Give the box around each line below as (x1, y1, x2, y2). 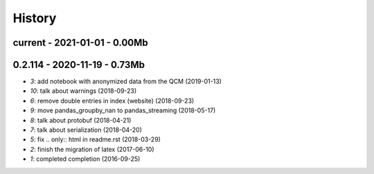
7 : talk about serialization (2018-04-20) (30, 125, 142, 134)
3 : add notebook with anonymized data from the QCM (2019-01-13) (30, 77, 222, 86)
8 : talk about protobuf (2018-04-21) (30, 116, 132, 124)
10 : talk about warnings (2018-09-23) (30, 87, 137, 95)
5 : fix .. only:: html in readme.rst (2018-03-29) (30, 135, 161, 143)
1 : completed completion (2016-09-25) (30, 155, 141, 163)
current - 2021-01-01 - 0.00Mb (12, 37, 148, 49)
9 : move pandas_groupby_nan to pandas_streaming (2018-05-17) (30, 106, 216, 114)
